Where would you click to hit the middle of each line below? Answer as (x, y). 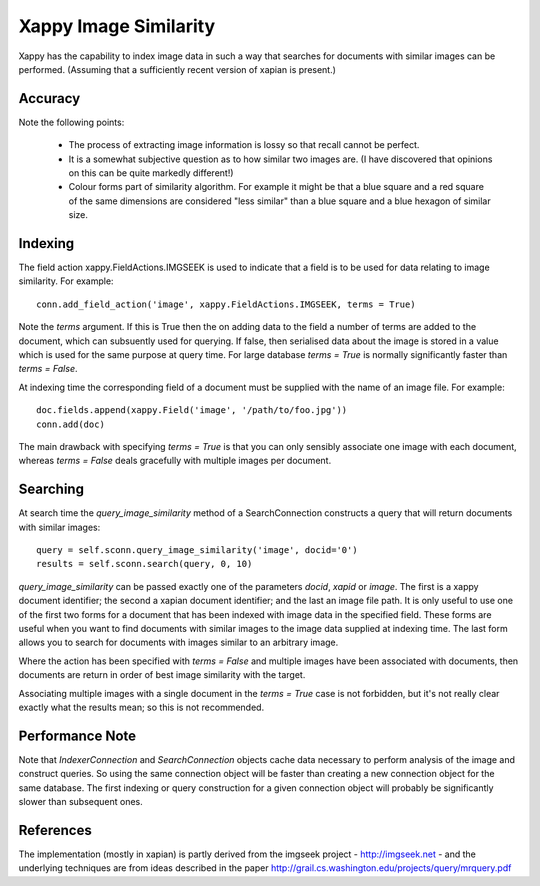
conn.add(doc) (70, 424)
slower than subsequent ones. (81, 802)
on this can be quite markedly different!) (151, 173)
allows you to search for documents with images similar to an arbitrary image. (178, 642)
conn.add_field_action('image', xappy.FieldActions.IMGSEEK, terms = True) (226, 304)
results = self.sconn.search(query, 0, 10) (144, 564)
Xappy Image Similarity (117, 26)
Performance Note (77, 735)
